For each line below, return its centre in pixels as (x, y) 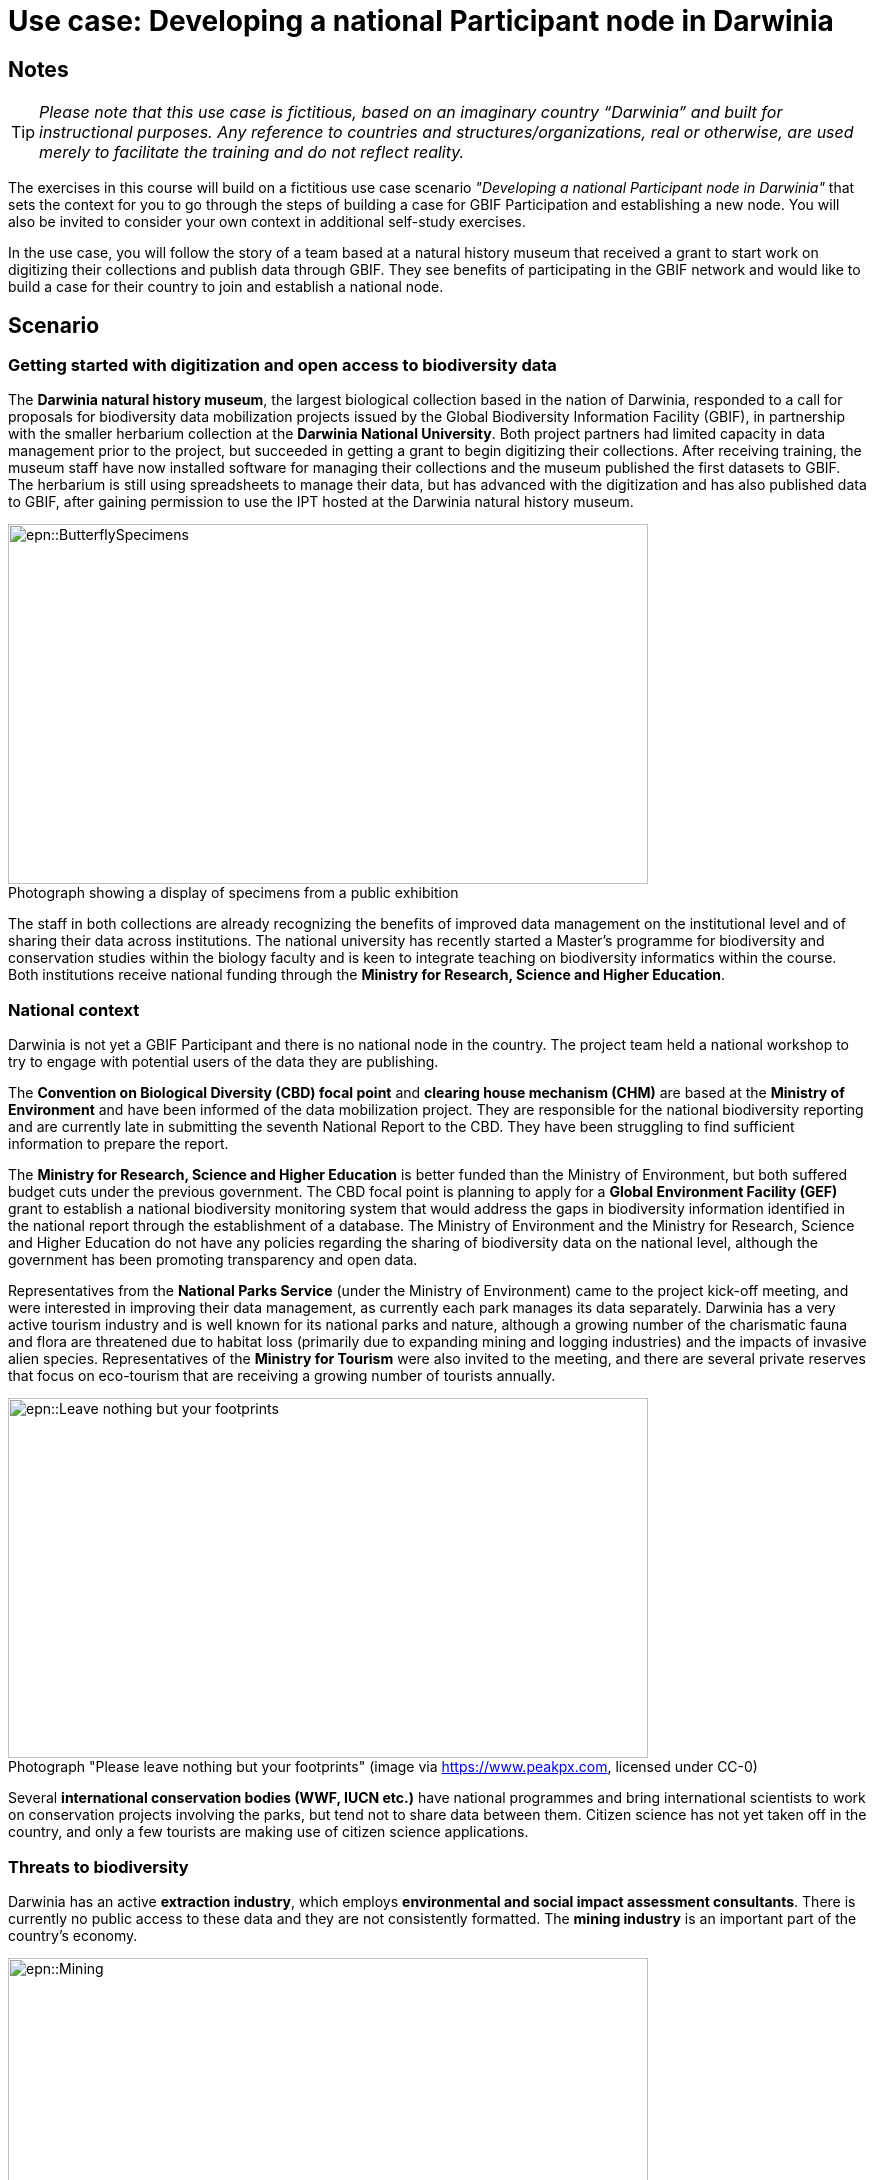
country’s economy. (73, 1935)
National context (74, 1009)
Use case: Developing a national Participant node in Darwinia (421, 21)
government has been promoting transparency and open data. (213, 1260)
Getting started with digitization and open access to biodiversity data (282, 365)
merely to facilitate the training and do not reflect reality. (252, 152)
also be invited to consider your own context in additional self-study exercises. (267, 222)
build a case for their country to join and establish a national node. (226, 287)
